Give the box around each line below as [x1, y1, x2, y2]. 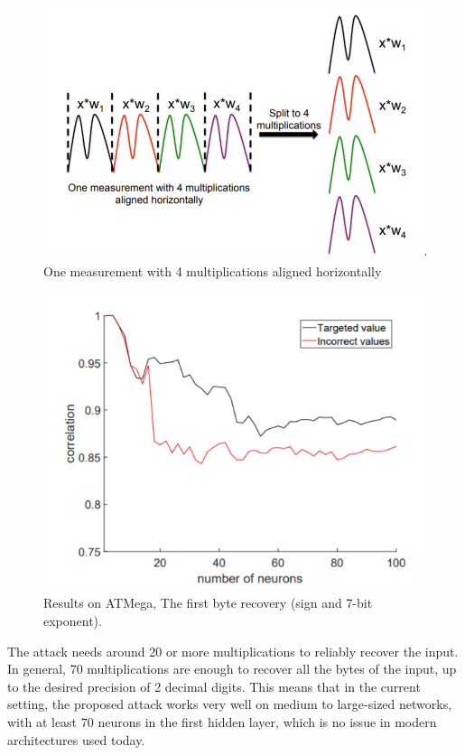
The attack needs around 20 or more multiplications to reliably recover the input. [7, 641, 459, 660]
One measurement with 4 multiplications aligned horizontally [43, 261, 382, 280]
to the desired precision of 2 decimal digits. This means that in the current [7, 676, 421, 695]
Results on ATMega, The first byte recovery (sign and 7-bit [43, 593, 373, 612]
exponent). [43, 611, 102, 629]
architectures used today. [7, 730, 145, 749]
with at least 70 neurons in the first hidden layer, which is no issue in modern [7, 712, 437, 731]
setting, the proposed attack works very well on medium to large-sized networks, [7, 694, 452, 713]
